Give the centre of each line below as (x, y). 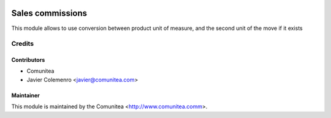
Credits (22, 44)
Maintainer (25, 95)
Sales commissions (49, 13)
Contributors (28, 60)
